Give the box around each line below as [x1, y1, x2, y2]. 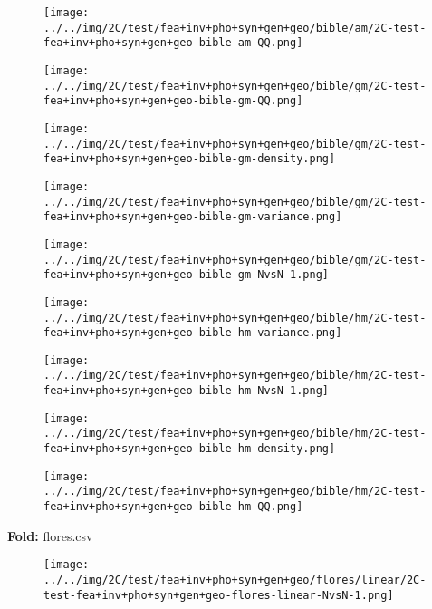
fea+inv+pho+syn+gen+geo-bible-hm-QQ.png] [43, 500, 303, 514]
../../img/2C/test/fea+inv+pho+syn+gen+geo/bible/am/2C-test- [43, 21, 427, 34]
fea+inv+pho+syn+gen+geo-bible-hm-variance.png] [43, 326, 342, 340]
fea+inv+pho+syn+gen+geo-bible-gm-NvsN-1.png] [43, 268, 329, 282]
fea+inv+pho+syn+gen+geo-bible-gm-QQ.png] [43, 94, 303, 108]
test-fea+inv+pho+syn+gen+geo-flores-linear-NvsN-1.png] [43, 588, 394, 602]
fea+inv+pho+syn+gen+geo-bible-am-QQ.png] [43, 36, 303, 50]
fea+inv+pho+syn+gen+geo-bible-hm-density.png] [43, 442, 336, 456]
